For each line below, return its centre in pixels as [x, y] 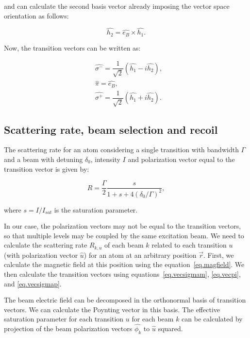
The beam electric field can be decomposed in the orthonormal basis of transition [125, 300]
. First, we [218, 255]
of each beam [124, 245]
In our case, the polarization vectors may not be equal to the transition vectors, [123, 226]
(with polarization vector [41, 255]
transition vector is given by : [47, 169]
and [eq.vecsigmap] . [33, 283]
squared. [170, 329]
